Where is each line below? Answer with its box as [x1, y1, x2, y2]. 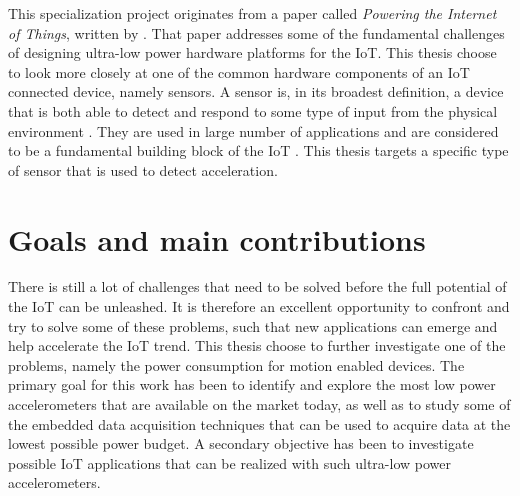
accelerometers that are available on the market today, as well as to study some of [8, 394, 511, 415]
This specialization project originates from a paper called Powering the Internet [8, 3, 497, 23]
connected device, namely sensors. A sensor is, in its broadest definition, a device [8, 81, 504, 102]
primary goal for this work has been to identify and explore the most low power [8, 374, 496, 395]
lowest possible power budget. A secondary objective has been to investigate [8, 433, 474, 454]
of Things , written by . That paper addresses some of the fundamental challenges [8, 22, 505, 43]
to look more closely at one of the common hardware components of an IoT [8, 61, 470, 82]
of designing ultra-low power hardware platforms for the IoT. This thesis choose [8, 42, 497, 63]
